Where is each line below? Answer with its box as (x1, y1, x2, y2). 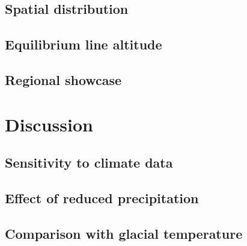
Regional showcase (5, 70, 122, 89)
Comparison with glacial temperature (5, 224, 243, 242)
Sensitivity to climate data (5, 153, 173, 172)
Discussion (5, 112, 93, 136)
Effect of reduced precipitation (5, 188, 199, 207)
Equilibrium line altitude (5, 35, 162, 54)
